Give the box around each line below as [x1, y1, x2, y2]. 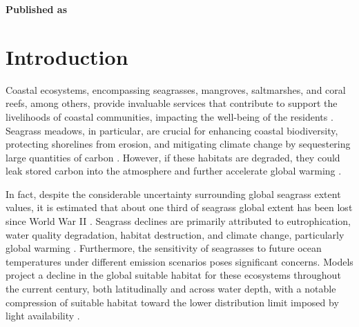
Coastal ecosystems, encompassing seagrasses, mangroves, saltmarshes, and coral [6, 82, 346, 97]
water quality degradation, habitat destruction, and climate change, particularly [6, 227, 345, 241]
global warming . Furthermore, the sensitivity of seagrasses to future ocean [6, 241, 322, 255]
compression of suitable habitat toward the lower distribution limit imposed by [6, 295, 339, 309]
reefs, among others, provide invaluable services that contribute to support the [6, 96, 338, 110]
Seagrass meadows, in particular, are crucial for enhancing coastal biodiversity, [6, 123, 338, 137]
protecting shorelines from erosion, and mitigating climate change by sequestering [6, 137, 351, 151]
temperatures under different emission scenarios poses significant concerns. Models [6, 254, 353, 268]
